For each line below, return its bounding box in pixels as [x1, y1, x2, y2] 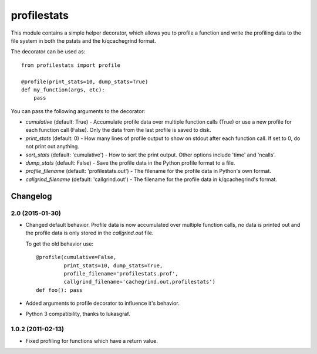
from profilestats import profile [21, 62, 120, 69]
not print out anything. [25, 143, 79, 150]
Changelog [11, 191, 52, 201]
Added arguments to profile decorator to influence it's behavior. [25, 299, 180, 307]
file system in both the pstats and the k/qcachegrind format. [11, 37, 156, 44]
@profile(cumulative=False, [36, 254, 117, 261]
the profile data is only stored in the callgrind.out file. [25, 229, 154, 237]
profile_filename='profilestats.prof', [63, 270, 178, 277]
